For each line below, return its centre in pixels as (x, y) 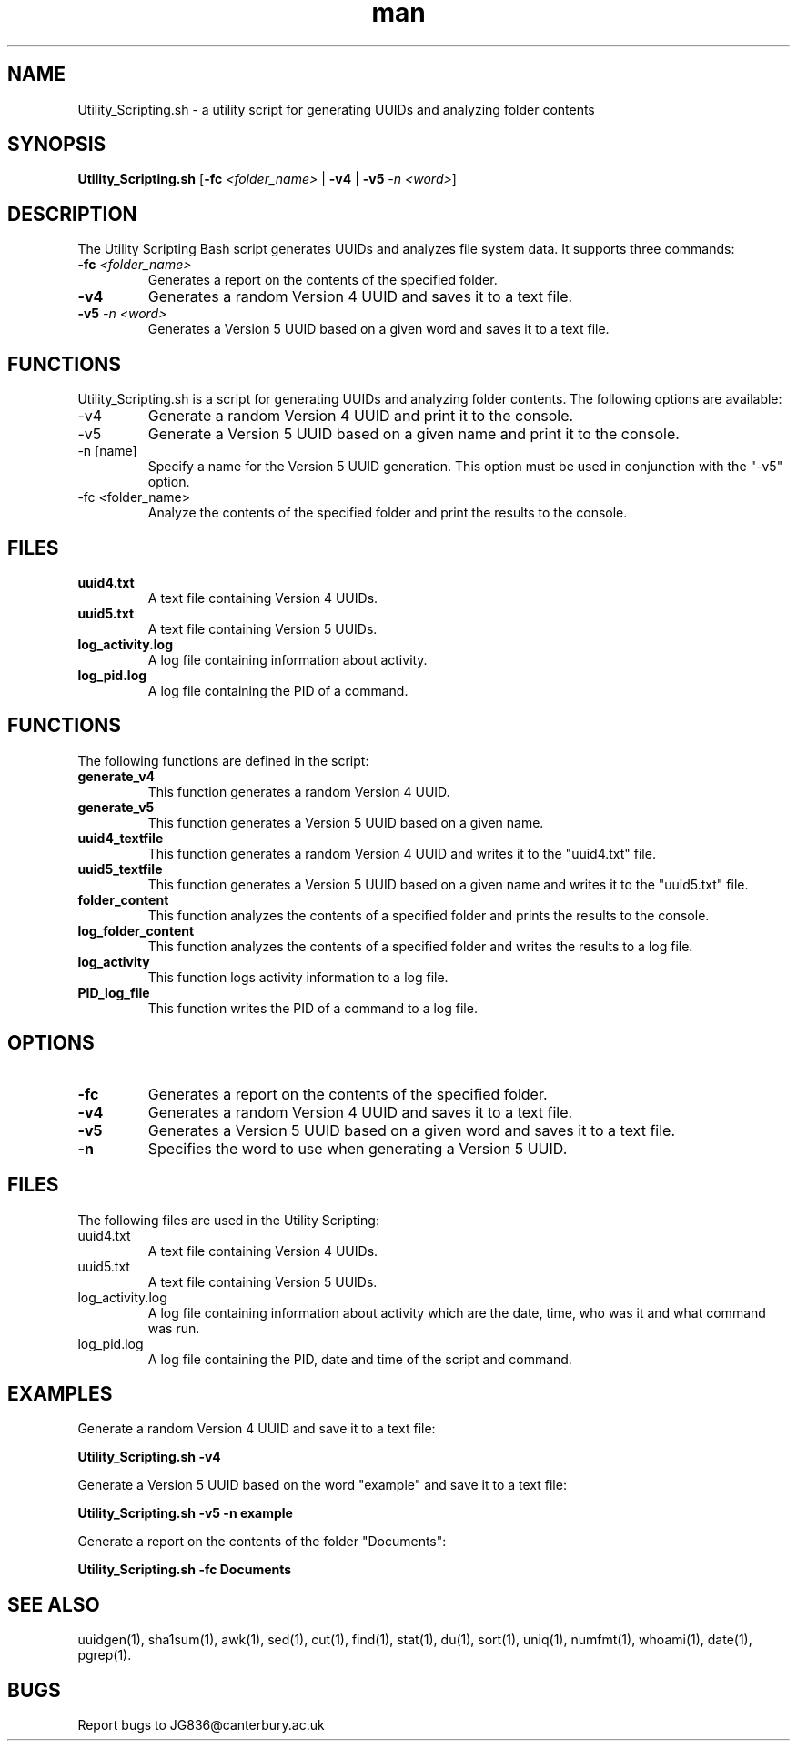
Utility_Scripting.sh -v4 (149, 1457)
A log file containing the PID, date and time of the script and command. (360, 1359)
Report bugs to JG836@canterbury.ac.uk (201, 1725)
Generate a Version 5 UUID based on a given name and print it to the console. (414, 434)
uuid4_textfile (121, 838)
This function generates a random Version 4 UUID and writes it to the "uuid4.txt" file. (402, 853)
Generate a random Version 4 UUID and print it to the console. (361, 416)
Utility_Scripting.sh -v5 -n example (185, 1513)
